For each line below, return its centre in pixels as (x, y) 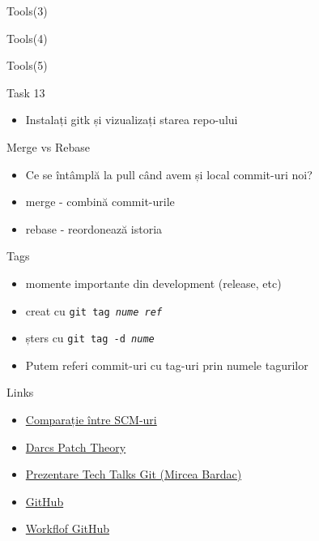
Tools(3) (27, 11)
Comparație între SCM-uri (91, 420)
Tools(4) (27, 38)
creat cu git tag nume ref (94, 310)
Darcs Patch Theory (76, 447)
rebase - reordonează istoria (94, 228)
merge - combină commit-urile (100, 202)
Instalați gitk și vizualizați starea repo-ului (132, 120)
